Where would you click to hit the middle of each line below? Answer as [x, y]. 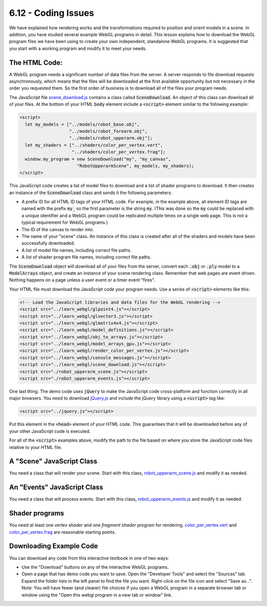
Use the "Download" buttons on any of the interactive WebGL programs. [95, 567]
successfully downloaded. [48, 243]
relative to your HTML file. [36, 447]
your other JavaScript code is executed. [50, 431]
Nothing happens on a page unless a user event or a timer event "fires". [82, 280]
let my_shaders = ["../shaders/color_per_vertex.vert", [94, 145]
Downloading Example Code [54, 546]
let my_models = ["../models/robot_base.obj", [82, 124]
